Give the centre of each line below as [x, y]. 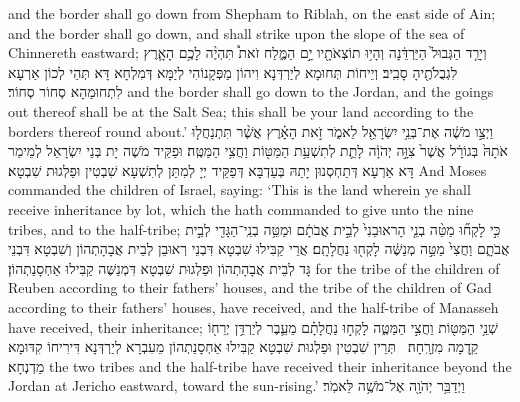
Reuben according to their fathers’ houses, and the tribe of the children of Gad [250, 287]
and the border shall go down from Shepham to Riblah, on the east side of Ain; [252, 13]
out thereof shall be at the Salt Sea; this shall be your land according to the [241, 110]
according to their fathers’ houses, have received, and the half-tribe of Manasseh [253, 306]
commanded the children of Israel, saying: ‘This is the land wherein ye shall [239, 189]
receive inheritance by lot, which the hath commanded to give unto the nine [241, 208]
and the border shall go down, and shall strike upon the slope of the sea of [236, 32]
